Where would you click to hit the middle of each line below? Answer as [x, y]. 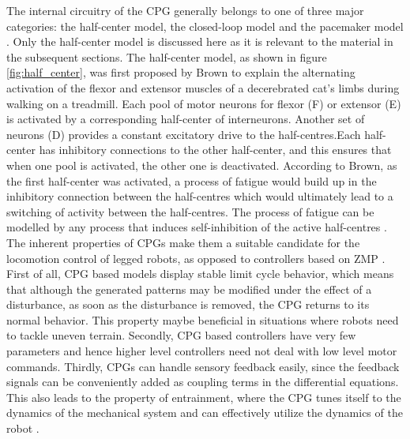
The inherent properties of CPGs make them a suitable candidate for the [183, 242]
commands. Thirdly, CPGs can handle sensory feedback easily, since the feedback [203, 366]
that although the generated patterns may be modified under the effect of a [189, 289]
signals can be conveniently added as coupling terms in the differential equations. [203, 382]
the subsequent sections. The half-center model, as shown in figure [167, 56]
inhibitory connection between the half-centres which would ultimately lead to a [200, 196]
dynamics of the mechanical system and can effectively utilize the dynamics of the [205, 413]
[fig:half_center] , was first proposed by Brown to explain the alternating [181, 72]
